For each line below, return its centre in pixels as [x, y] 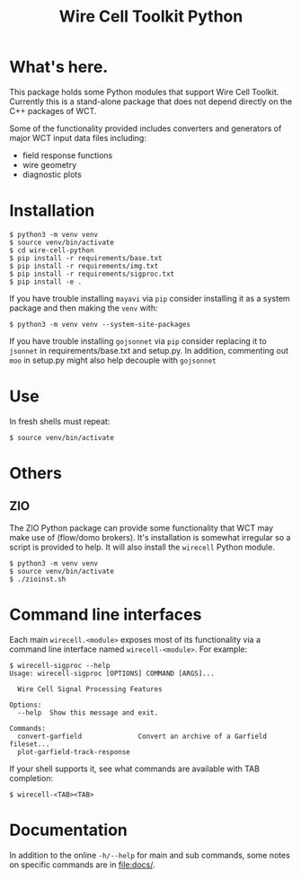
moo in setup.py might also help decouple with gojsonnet [113, 360]
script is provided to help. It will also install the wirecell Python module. [142, 547]
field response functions [67, 155]
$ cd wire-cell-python [52, 250]
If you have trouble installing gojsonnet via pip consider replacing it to [138, 341]
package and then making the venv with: [84, 308]
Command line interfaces [106, 615]
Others [36, 473]
